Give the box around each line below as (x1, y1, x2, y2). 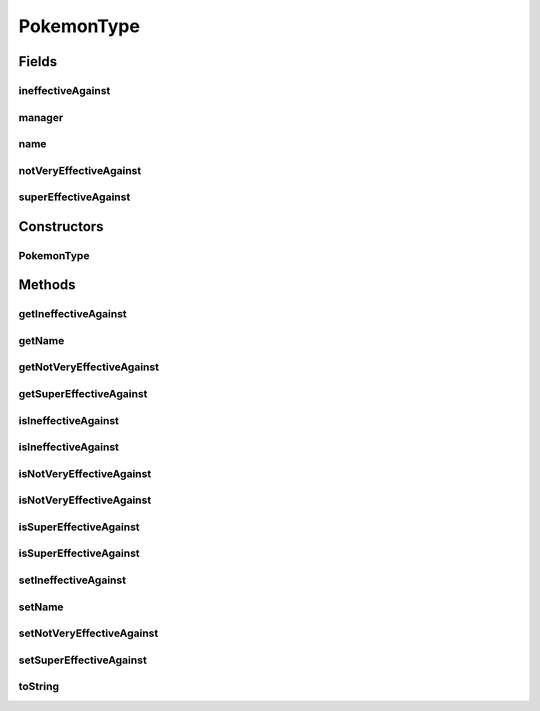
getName (18, 333, 65, 347)
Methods (18, 276, 76, 294)
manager (18, 110, 64, 124)
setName (18, 600, 64, 614)
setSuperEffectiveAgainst (18, 653, 147, 667)
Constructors (18, 218, 104, 235)
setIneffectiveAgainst (18, 573, 127, 587)
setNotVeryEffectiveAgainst (18, 626, 159, 640)
